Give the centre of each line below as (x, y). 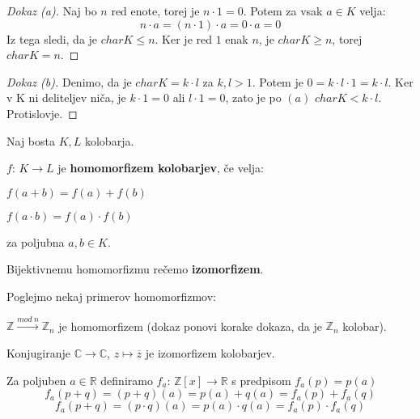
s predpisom (261, 380)
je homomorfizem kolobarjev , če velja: (161, 168)
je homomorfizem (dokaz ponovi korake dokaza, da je (190, 326)
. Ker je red (184, 38)
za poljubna (36, 241)
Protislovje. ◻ (42, 113)
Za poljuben (36, 380)
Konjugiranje (39, 352)
